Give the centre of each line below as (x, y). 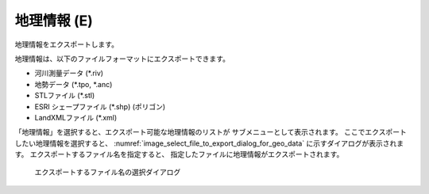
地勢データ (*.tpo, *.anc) (73, 84)
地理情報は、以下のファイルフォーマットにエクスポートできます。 (122, 59)
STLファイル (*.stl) (65, 96)
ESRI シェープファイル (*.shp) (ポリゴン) (100, 106)
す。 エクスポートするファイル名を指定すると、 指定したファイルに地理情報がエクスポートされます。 (179, 154)
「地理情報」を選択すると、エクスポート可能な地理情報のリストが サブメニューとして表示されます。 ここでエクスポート (211, 132)
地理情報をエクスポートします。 (67, 44)
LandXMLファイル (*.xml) (76, 117)
